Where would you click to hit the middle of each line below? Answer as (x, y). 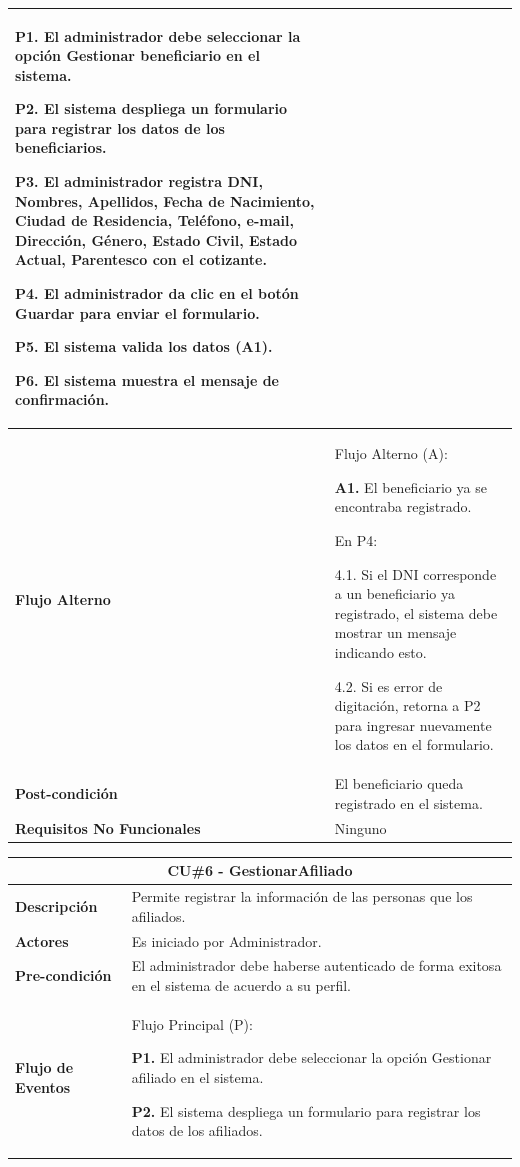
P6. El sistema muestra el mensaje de (147, 379)
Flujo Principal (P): (192, 1023)
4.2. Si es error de (388, 685)
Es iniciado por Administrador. (226, 940)
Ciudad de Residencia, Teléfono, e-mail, (154, 220)
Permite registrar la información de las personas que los (302, 896)
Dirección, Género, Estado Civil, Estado (156, 239)
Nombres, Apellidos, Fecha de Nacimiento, (165, 200)
